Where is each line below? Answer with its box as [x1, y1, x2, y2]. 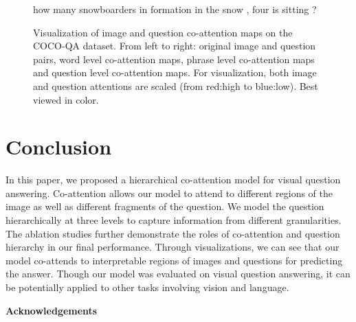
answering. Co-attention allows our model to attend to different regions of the [5, 185, 333, 200]
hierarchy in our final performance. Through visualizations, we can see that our [5, 240, 340, 254]
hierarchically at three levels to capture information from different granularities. [5, 213, 342, 227]
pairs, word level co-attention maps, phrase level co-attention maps [33, 51, 315, 66]
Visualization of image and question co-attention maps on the [33, 25, 293, 39]
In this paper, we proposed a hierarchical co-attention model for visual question [5, 172, 341, 187]
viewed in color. [33, 92, 99, 106]
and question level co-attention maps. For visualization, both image [33, 65, 317, 80]
